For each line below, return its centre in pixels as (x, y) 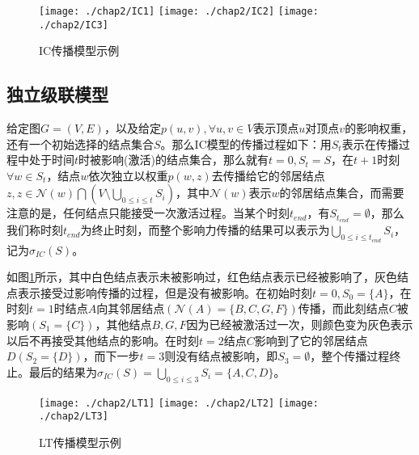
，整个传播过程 (350, 356)
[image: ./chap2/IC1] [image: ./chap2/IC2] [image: (179, 11)
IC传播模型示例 (79, 51)
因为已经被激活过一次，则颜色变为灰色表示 (300, 324)
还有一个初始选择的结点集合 (80, 143)
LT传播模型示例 (80, 442)
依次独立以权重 (128, 175)
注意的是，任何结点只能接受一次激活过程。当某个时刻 (148, 213)
